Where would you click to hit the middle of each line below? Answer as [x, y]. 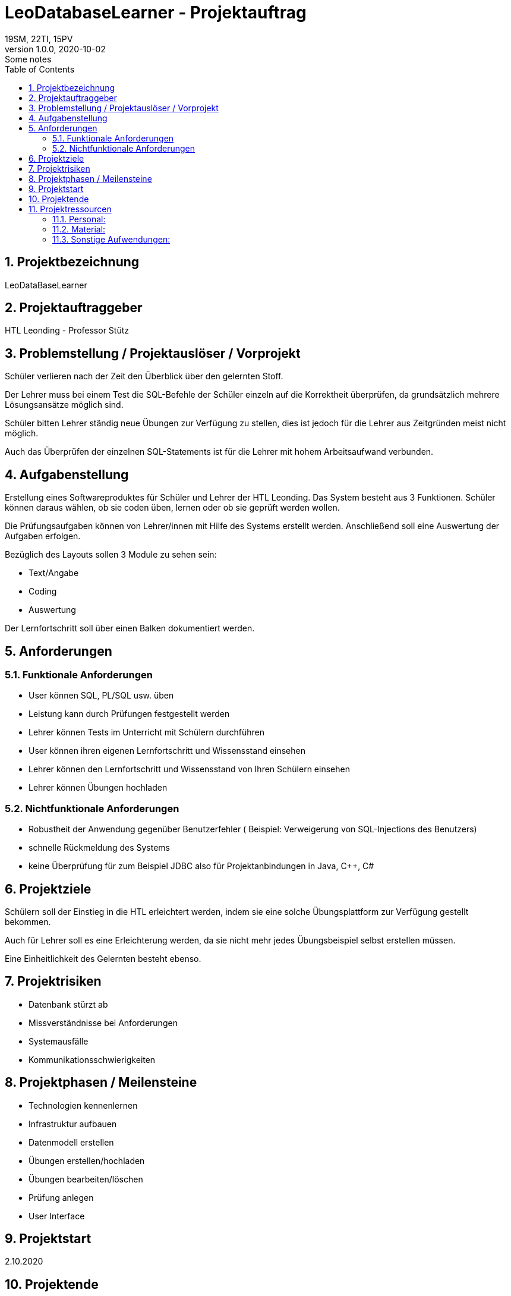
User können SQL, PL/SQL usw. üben [101, 696]
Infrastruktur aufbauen [73, 1124]
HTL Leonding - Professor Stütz [67, 331]
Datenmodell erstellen [71, 1142]
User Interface [57, 1216]
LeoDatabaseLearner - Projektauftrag [156, 12]
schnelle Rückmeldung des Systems [99, 848]
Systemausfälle [59, 1041]
